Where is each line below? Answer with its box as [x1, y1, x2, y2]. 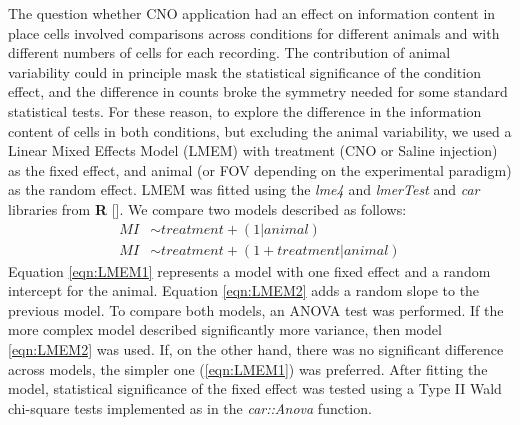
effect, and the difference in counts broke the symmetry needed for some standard [8, 81, 508, 102]
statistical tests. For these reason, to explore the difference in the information [8, 100, 482, 121]
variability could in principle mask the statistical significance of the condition [8, 61, 481, 82]
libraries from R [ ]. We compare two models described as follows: [8, 198, 407, 219]
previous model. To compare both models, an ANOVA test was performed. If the [8, 299, 504, 320]
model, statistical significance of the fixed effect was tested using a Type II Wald [8, 378, 502, 399]
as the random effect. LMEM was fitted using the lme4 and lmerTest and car [8, 179, 480, 200]
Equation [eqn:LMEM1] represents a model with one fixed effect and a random [8, 260, 491, 281]
